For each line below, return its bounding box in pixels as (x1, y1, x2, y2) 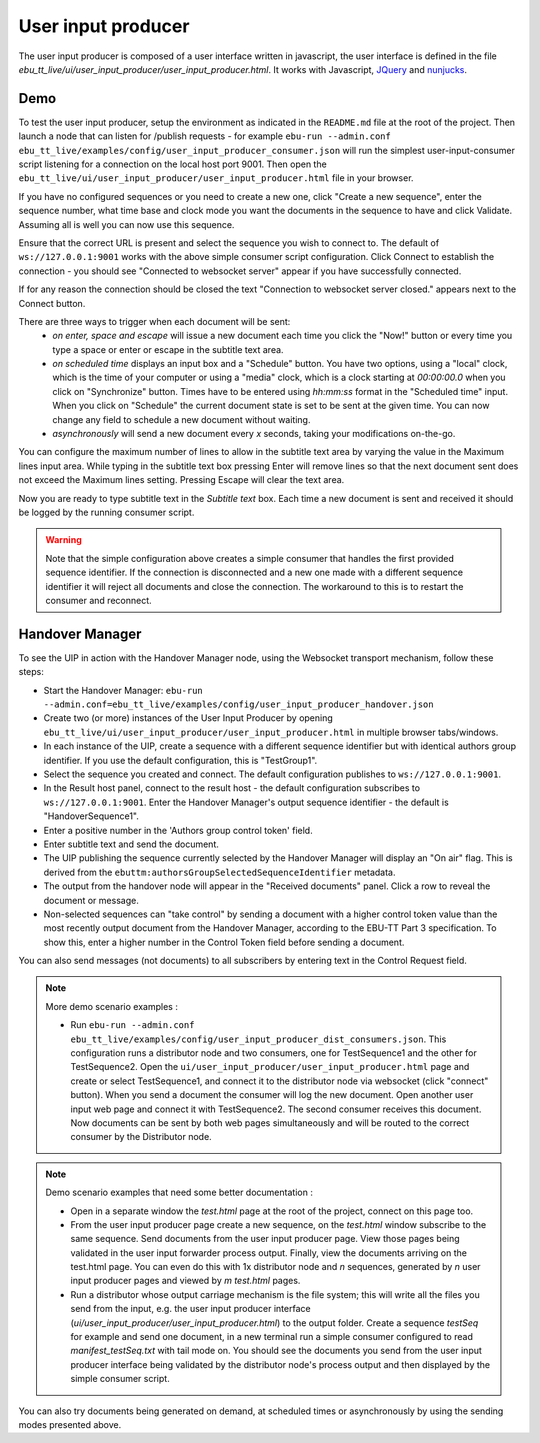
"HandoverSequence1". (43, 810, 139, 822)
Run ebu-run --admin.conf (70, 1019, 195, 1031)
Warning (45, 534, 82, 546)
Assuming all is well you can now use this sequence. (18, 218, 235, 230)
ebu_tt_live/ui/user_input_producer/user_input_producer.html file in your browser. (18, 172, 414, 184)
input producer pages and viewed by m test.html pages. (70, 1275, 301, 1287)
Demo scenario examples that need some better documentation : (45, 1186, 314, 1199)
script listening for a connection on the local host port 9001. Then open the (18, 158, 327, 170)
